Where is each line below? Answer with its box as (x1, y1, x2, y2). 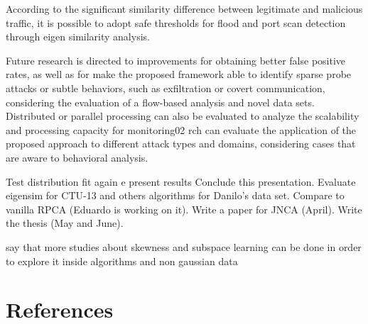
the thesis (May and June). (6, 216, 124, 230)
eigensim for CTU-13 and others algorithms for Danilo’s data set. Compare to (6, 188, 345, 203)
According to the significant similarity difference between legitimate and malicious (6, 1, 363, 16)
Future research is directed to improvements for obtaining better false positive (6, 52, 346, 67)
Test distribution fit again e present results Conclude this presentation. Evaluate (6, 174, 356, 189)
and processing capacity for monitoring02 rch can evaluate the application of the (6, 122, 357, 137)
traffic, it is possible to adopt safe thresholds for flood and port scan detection (6, 15, 346, 30)
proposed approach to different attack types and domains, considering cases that (6, 136, 356, 151)
